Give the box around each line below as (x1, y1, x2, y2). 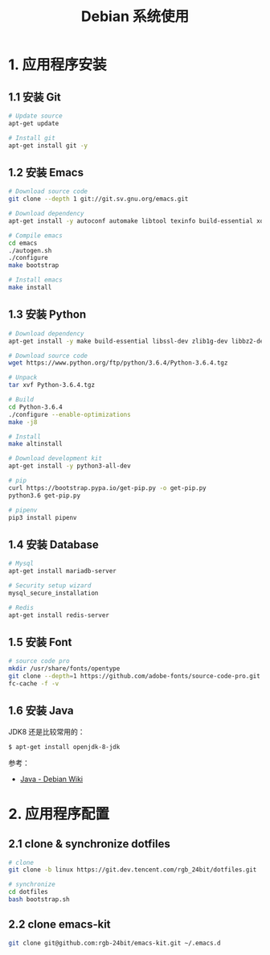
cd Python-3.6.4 (8, 403, 63, 411)
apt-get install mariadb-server (8, 567, 117, 575)
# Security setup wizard (8, 581, 92, 590)
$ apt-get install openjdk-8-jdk (8, 743, 121, 751)
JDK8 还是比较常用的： (8, 727, 86, 736)
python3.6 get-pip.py (8, 492, 81, 500)
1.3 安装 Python (8, 307, 87, 322)
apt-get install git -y (8, 142, 88, 150)
